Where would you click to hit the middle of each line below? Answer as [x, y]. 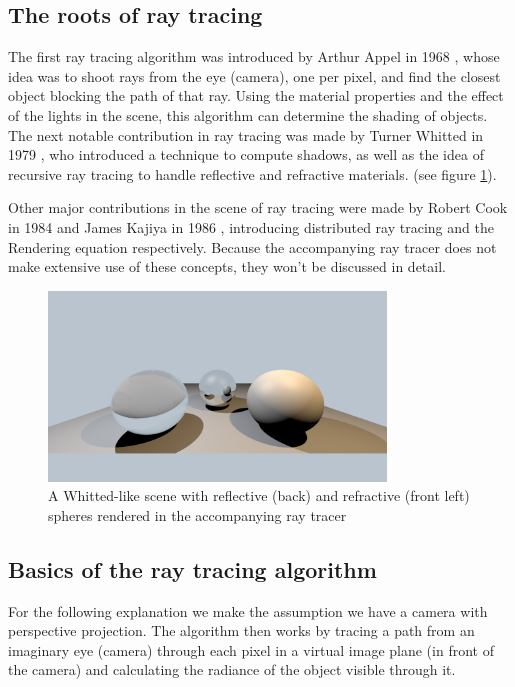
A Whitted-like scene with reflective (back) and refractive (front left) [259, 495]
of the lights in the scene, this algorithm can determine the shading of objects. [248, 114]
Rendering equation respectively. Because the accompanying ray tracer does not [252, 246]
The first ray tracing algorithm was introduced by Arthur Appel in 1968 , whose [254, 56]
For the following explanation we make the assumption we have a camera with [248, 610]
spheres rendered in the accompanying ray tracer [197, 514]
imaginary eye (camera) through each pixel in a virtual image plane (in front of [251, 649]
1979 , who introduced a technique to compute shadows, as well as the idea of [246, 154]
